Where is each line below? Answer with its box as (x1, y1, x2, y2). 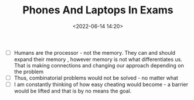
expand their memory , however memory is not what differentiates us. (13, 56, 182, 63)
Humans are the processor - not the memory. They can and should (13, 49, 176, 56)
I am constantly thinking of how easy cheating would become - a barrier (13, 81, 189, 88)
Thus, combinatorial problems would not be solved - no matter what (13, 74, 178, 81)
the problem (13, 68, 44, 75)
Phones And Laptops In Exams (22, 3, 173, 17)
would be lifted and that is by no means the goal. (13, 88, 132, 95)
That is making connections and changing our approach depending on (13, 62, 184, 69)
